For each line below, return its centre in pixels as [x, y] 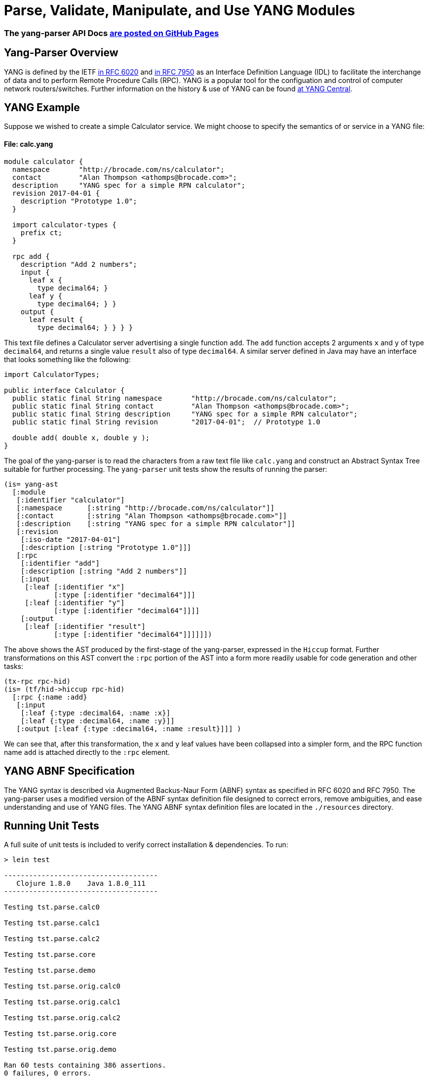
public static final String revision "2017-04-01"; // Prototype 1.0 [166, 422]
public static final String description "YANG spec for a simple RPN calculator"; [185, 414]
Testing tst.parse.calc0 [52, 907]
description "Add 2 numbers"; [79, 264]
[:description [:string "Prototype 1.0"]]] [106, 547]
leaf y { [46, 296]
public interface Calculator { [64, 390]
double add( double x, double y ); [81, 437]
